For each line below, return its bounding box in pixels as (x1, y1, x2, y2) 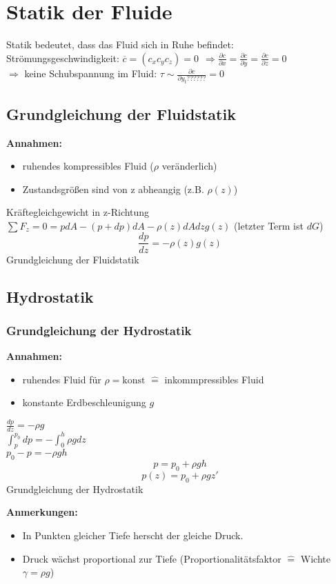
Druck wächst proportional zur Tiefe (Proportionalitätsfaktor (22, 551, 281, 565)
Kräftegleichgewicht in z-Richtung (6, 205, 150, 219)
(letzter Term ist (234, 218, 304, 232)
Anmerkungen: (6, 505, 78, 519)
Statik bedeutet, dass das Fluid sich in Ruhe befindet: (6, 37, 234, 52)
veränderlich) (161, 159, 217, 173)
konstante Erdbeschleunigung (22, 395, 146, 410)
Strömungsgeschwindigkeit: (6, 50, 119, 65)
